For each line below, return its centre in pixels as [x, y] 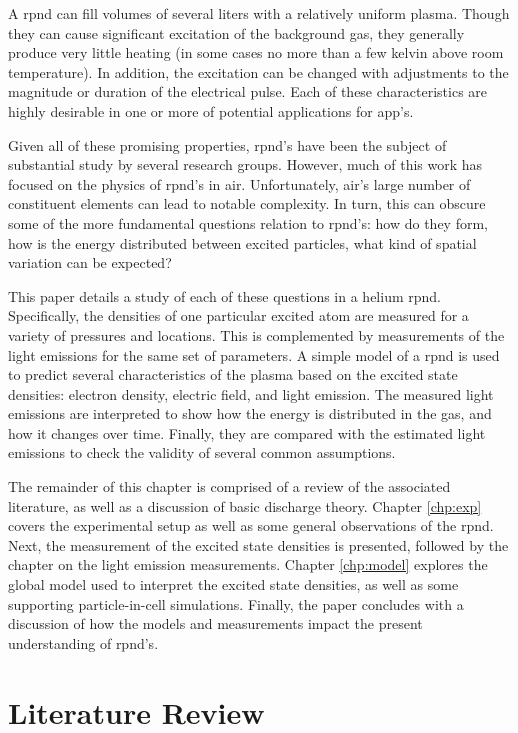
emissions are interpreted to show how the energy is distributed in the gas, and [250, 413]
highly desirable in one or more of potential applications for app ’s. [211, 110]
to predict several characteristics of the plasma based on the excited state [233, 374]
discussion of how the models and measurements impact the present [215, 623]
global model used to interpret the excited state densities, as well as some [233, 584]
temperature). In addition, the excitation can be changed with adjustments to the [258, 71]
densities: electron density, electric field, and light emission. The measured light [251, 393]
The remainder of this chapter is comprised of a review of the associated [229, 486]
